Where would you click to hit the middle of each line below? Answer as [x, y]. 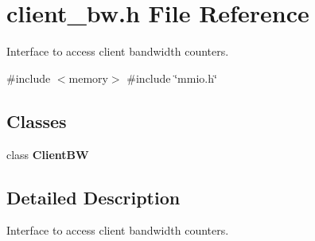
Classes [37, 120]
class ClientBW [48, 154]
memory [88, 78]
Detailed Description [93, 197]
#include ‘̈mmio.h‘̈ [172, 78]
